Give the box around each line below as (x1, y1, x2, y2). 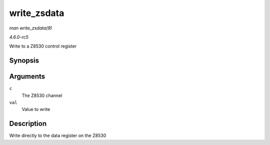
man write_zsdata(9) (9, 25, 52, 31)
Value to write (21, 106, 50, 112)
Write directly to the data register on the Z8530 (9, 132, 106, 138)
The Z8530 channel (21, 92, 62, 98)
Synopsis (9, 56, 39, 65)
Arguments (9, 72, 45, 81)
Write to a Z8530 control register (9, 43, 77, 49)
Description (9, 119, 47, 128)
